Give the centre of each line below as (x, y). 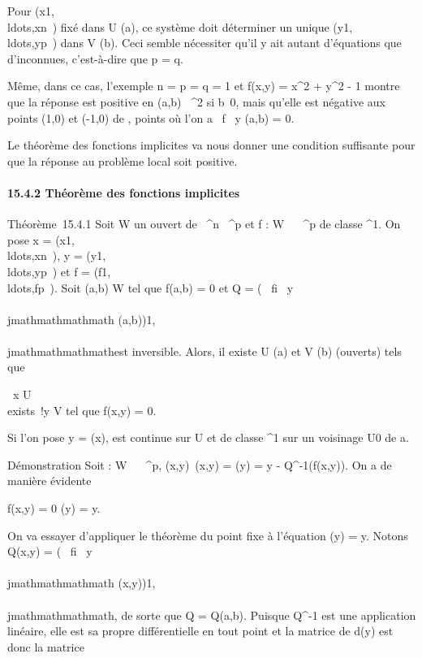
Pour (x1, (31, 11)
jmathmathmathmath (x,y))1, (82, 583)
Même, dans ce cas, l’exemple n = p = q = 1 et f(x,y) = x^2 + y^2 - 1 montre (204, 86)
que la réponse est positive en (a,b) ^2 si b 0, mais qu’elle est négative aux (196, 101)
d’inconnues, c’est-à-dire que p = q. (95, 58)
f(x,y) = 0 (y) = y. (54, 508)
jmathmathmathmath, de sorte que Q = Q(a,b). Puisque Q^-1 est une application (212, 615)
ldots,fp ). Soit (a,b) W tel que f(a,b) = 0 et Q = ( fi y (151, 287)
